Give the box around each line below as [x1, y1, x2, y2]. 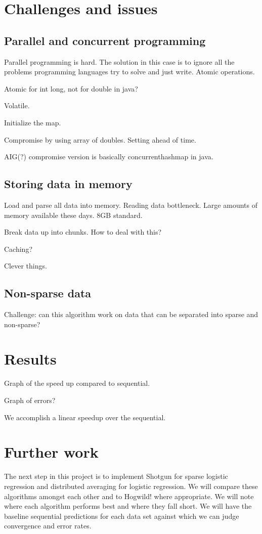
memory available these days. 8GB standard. [4, 209, 143, 220]
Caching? [4, 243, 32, 254]
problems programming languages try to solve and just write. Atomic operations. [4, 66, 255, 77]
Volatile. [4, 100, 30, 111]
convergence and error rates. [4, 520, 92, 531]
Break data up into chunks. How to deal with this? [4, 227, 162, 237]
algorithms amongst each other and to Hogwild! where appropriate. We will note [4, 491, 254, 501]
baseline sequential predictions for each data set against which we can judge [4, 510, 239, 521]
